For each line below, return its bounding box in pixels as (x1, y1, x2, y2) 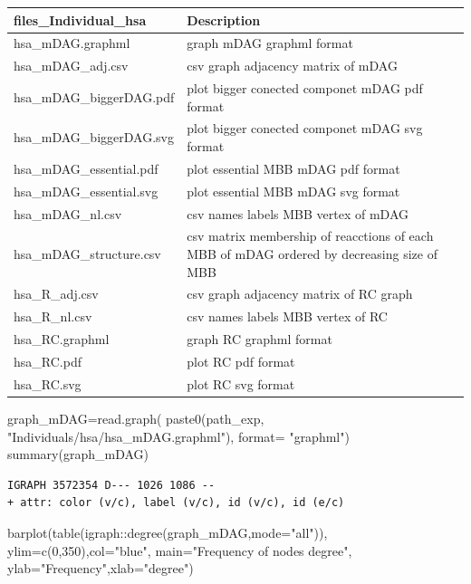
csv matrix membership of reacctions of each (187, 226, 434, 245)
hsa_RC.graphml (14, 330, 110, 349)
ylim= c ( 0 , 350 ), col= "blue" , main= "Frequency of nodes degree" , (7, 541, 352, 560)
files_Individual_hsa (14, 10, 147, 29)
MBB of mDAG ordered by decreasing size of (187, 244, 437, 263)
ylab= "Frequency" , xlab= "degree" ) (7, 559, 194, 578)
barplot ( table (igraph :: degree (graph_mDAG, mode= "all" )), (7, 522, 328, 541)
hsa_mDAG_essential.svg (14, 181, 159, 200)
